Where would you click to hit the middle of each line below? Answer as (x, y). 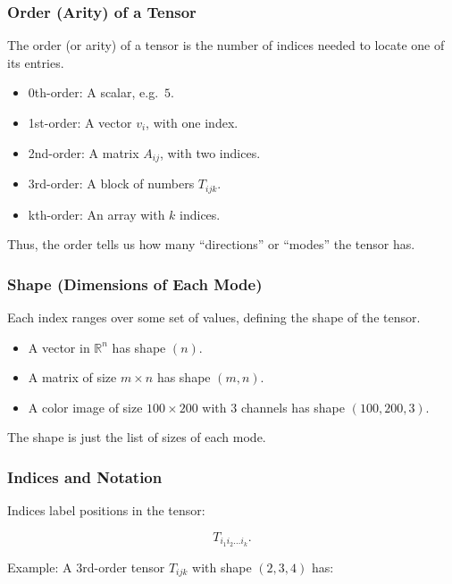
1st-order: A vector (80, 122)
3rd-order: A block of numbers (111, 184)
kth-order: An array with (96, 214)
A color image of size (85, 407)
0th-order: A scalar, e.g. (93, 92)
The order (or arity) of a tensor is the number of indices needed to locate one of (226, 45)
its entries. (36, 62)
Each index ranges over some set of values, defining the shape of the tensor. (214, 317)
